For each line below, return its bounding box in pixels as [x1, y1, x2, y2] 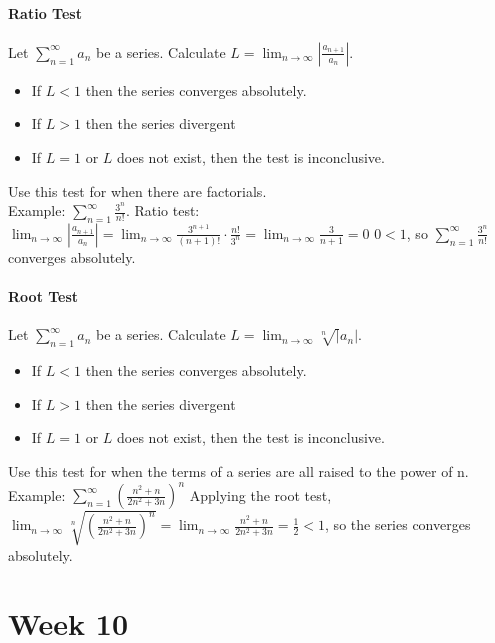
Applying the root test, [189, 484, 332, 505]
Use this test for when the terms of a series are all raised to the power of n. [8, 460, 469, 481]
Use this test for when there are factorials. [8, 180, 267, 201]
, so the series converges [325, 514, 471, 535]
